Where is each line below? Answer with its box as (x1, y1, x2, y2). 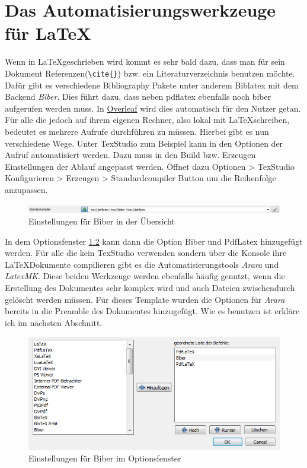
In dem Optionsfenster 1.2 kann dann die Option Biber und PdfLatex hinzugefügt (5, 235, 303, 247)
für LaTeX (5, 21, 91, 45)
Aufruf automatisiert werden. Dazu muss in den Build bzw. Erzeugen (5, 148, 256, 161)
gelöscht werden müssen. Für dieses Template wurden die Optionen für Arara (5, 293, 285, 305)
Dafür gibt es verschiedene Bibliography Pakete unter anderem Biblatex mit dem (5, 78, 299, 91)
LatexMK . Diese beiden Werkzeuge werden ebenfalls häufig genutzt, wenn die (5, 270, 285, 282)
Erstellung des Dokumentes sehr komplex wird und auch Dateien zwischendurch (5, 282, 295, 294)
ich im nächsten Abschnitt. (5, 316, 103, 328)
